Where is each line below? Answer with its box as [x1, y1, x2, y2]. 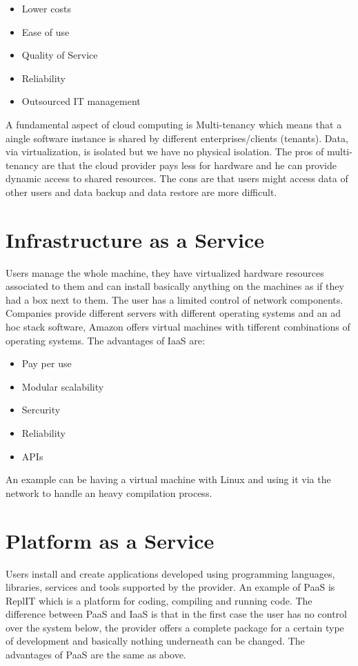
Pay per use [21, 356, 72, 371]
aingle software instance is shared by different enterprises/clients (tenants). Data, [6, 130, 348, 145]
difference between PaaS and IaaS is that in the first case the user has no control [6, 607, 347, 621]
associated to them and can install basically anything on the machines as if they [6, 279, 344, 293]
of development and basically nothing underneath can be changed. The [6, 634, 305, 648]
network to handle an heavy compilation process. [6, 485, 212, 500]
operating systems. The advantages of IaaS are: [6, 333, 205, 347]
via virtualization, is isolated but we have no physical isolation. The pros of [6, 144, 324, 159]
